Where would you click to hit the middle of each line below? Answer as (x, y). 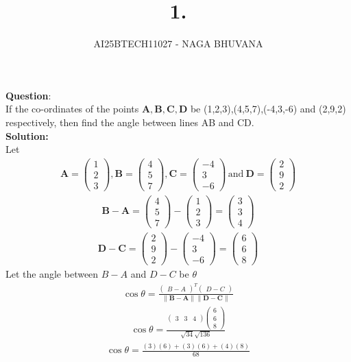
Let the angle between (52, 274)
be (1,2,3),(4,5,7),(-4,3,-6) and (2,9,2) (268, 109)
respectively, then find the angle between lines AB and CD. (130, 122)
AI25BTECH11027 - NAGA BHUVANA (178, 44)
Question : (28, 95)
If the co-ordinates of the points (72, 109)
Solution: (27, 135)
